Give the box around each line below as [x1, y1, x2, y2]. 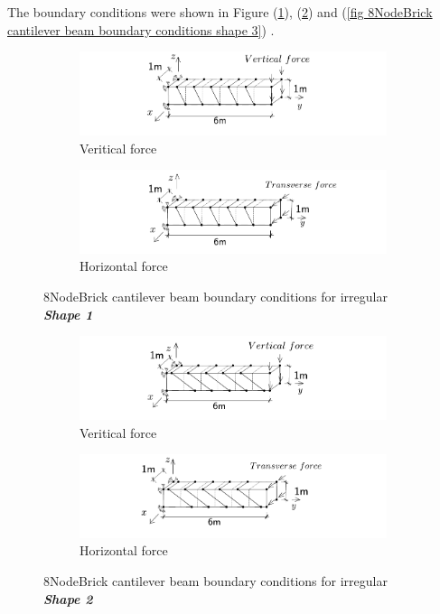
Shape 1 [43, 304, 93, 323]
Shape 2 [43, 589, 93, 608]
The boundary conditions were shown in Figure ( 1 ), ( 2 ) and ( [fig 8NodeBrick [7, 3, 433, 21]
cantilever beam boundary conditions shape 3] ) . [7, 20, 275, 39]
